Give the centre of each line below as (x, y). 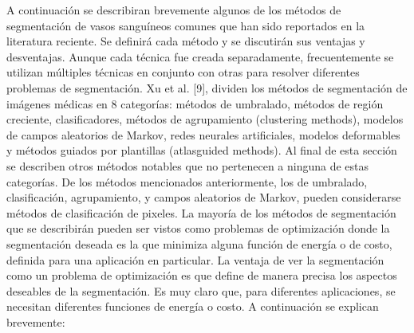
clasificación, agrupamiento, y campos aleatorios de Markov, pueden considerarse (204, 197)
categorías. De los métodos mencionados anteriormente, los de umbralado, (187, 181)
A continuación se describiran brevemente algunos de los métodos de (174, 10)
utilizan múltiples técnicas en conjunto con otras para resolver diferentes (183, 72)
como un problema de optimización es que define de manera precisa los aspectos (202, 275)
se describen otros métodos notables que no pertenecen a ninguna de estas (188, 165)
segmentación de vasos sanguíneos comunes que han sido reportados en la (186, 25)
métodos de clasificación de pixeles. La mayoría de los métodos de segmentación (201, 212)
